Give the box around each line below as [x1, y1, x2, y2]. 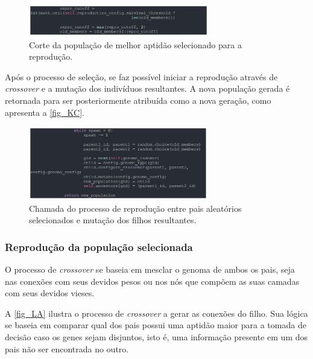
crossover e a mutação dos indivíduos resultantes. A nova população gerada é [5, 82, 290, 95]
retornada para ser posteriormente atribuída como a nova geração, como [5, 94, 271, 106]
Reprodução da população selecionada [5, 239, 193, 254]
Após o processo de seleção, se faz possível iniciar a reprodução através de [5, 70, 278, 83]
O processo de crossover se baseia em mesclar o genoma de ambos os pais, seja [5, 263, 295, 276]
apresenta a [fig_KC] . [5, 106, 84, 118]
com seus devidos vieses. [5, 287, 95, 299]
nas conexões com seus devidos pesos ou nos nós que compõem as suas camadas [5, 275, 300, 287]
